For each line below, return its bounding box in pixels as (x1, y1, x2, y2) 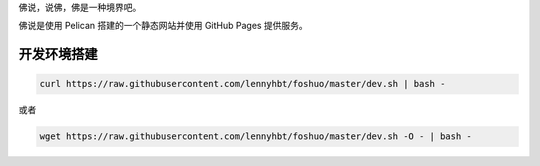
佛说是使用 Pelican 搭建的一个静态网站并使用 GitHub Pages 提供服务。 (18, 20, 309, 32)
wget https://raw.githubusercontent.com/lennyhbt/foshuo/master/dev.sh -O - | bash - (39, 131, 472, 142)
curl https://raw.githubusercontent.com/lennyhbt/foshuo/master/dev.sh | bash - (39, 78, 446, 90)
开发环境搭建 (18, 46, 98, 63)
